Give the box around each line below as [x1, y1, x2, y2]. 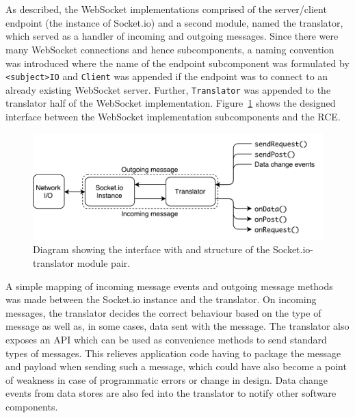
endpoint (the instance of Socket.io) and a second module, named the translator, [5, 15, 343, 29]
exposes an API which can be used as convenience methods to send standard [5, 332, 327, 346]
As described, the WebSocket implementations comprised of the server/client [5, 2, 327, 16]
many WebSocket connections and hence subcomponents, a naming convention [5, 42, 334, 56]
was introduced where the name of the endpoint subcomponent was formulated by [5, 55, 350, 70]
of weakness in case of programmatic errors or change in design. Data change [5, 372, 328, 387]
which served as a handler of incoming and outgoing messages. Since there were [5, 29, 339, 43]
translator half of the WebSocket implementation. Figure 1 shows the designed [5, 96, 336, 110]
